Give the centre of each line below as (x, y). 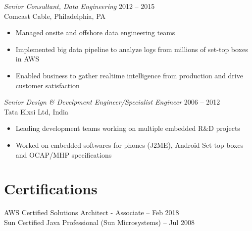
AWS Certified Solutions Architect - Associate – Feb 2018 (92, 212)
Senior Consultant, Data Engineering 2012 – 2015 (79, 6)
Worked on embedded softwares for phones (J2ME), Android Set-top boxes (129, 144)
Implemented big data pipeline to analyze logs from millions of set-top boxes (132, 49)
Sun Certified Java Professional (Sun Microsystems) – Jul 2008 (99, 222)
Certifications (51, 189)
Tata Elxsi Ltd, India (36, 111)
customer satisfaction (48, 85)
